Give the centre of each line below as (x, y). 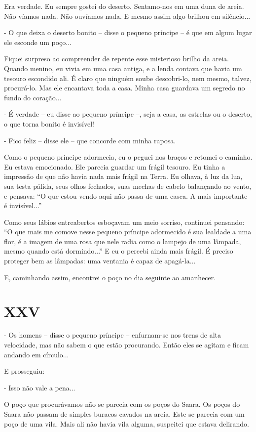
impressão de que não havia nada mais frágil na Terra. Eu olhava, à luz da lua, (123, 176)
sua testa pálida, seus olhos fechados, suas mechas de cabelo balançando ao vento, (128, 186)
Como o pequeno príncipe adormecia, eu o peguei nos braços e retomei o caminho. (128, 157)
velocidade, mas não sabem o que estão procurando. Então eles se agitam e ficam (127, 344)
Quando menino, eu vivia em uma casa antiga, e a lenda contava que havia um (123, 68)
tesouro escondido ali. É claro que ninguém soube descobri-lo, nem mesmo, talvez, (128, 78)
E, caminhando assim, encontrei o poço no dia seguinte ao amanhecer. (110, 277)
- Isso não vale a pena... (40, 387)
